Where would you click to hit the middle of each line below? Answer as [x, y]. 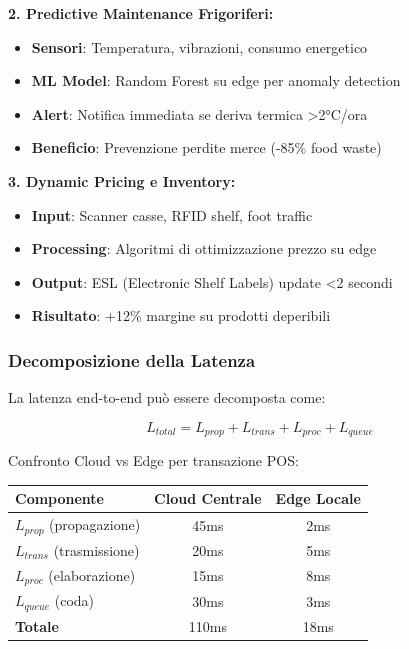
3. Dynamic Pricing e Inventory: [122, 180]
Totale [37, 626]
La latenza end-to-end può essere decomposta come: [167, 397]
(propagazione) [95, 524]
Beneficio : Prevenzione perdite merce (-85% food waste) [206, 147]
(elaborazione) [92, 574]
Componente [59, 498]
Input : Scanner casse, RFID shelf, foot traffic [172, 214]
